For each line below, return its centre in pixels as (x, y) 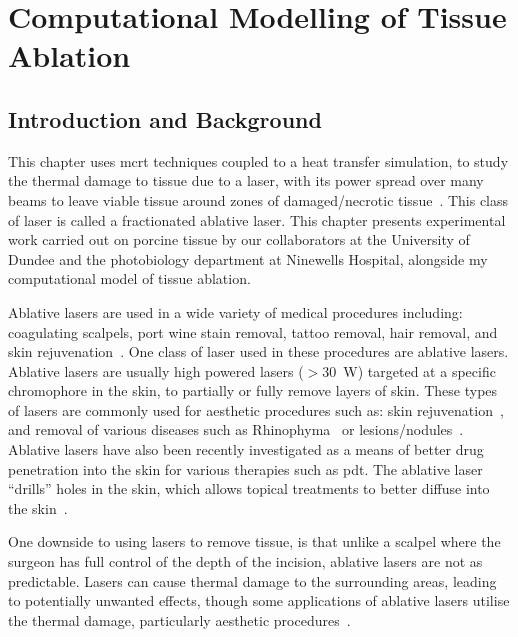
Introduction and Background (165, 118)
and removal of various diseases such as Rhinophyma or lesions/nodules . (236, 429)
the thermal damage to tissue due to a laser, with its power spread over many (246, 180)
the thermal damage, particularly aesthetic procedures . (179, 619)
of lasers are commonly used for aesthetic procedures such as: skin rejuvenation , (256, 409)
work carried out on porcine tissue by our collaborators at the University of (239, 239)
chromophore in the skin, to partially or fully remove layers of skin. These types (253, 390)
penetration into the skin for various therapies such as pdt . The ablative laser (245, 468)
